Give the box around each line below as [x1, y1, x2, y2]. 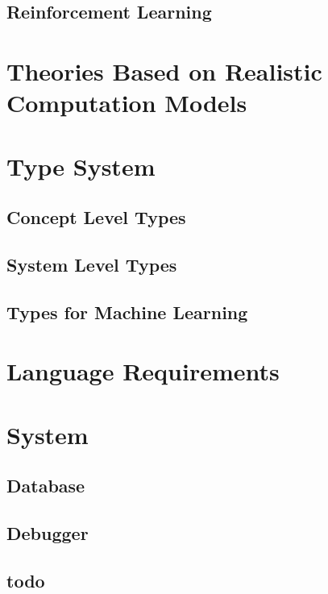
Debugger [6, 520, 89, 545]
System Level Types [6, 251, 177, 276]
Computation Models [6, 86, 247, 119]
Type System [6, 149, 156, 182]
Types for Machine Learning [6, 299, 248, 324]
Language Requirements [6, 355, 280, 388]
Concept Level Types [6, 205, 186, 230]
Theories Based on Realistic [6, 54, 322, 87]
